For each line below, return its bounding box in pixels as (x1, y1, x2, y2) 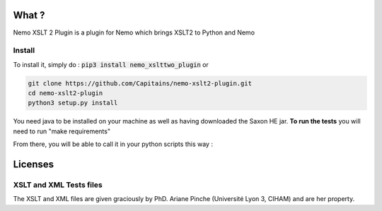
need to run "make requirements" (13, 127, 111, 135)
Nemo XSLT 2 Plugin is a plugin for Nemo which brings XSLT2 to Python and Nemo (13, 28, 255, 37)
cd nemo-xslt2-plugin (28, 89, 103, 97)
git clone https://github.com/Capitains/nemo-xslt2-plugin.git (28, 79, 253, 88)
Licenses (13, 159, 54, 170)
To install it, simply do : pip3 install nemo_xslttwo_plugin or (13, 60, 209, 68)
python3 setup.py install (28, 99, 118, 107)
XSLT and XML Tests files (13, 180, 103, 190)
